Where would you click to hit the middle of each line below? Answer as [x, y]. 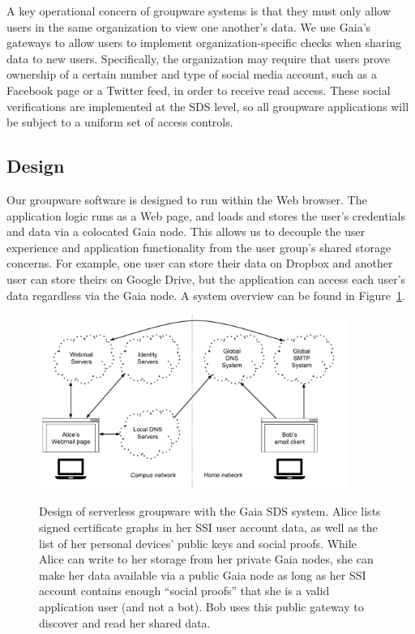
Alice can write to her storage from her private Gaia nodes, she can [206, 559]
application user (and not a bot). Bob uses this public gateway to [201, 606]
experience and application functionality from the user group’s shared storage [199, 247]
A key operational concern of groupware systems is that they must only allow [199, 11]
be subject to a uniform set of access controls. [120, 122]
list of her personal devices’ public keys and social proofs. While [198, 543]
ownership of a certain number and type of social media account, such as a [192, 74]
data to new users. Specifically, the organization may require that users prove [199, 58]
